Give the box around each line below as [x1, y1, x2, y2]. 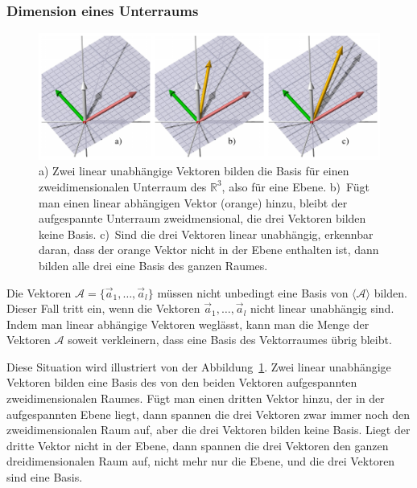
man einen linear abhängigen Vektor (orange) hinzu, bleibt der [39, 194, 348, 211]
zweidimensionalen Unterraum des [39, 178, 207, 195]
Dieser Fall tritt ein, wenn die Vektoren [6, 300, 200, 317]
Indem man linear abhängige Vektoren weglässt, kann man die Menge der [6, 315, 370, 332]
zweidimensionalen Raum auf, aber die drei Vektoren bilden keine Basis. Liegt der [6, 421, 411, 438]
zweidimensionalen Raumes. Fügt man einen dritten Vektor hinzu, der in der [6, 390, 385, 407]
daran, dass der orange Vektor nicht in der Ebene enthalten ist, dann [39, 241, 379, 258]
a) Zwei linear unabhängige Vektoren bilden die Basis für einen [39, 162, 349, 179]
